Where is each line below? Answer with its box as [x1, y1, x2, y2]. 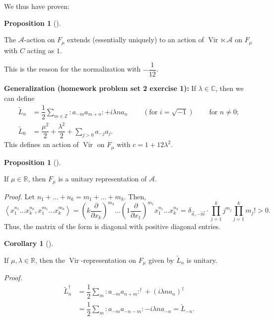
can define [4, 92, 35, 103]
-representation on [81, 254, 137, 265]
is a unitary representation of [58, 173, 147, 184]
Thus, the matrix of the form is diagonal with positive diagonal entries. [4, 221, 221, 232]
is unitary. [187, 254, 217, 265]
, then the [35, 254, 65, 265]
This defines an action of [4, 139, 79, 150]
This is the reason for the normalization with [4, 64, 141, 74]
